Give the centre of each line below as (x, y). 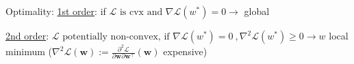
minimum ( (29, 51)
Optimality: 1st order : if (56, 11)
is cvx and (141, 12)
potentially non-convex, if (116, 37)
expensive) (185, 51)
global (257, 11)
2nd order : (27, 35)
